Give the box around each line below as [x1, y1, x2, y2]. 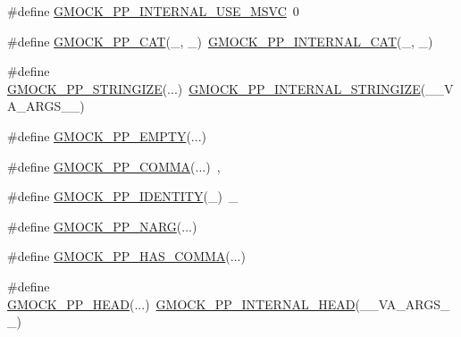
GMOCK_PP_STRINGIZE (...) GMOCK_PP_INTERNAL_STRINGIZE [7, 79, 421, 97]
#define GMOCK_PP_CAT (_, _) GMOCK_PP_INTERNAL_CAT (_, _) [7, 31, 433, 50]
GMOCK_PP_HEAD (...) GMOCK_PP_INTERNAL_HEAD [7, 294, 356, 313]
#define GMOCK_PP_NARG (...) [7, 216, 197, 235]
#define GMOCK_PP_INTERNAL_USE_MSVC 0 [7, 2, 299, 20]
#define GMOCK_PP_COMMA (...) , [7, 156, 221, 175]
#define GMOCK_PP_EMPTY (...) [7, 126, 206, 145]
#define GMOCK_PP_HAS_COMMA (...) [7, 247, 246, 265]
